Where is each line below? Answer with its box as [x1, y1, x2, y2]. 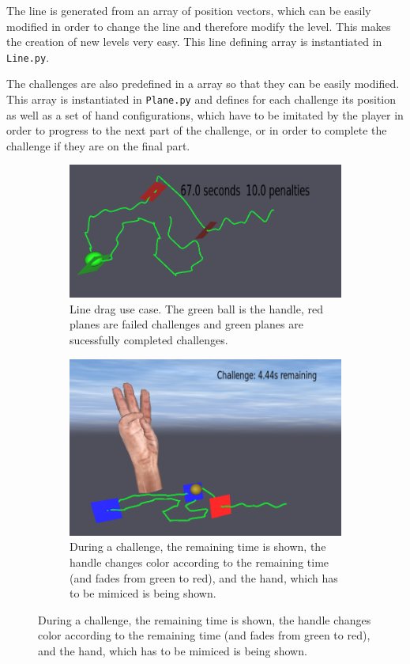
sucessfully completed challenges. [70, 331, 228, 347]
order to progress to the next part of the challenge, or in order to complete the [6, 122, 387, 138]
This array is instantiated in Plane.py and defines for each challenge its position [6, 91, 397, 108]
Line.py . [6, 48, 50, 65]
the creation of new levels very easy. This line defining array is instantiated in [6, 33, 382, 50]
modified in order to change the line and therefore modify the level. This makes [6, 17, 391, 34]
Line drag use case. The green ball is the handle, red [70, 300, 323, 317]
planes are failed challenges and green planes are [70, 316, 303, 332]
